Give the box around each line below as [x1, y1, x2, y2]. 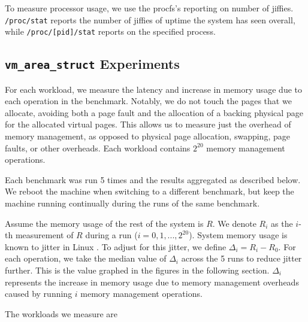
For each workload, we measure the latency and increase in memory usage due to [5, 83, 303, 95]
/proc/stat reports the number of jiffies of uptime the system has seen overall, [5, 13, 295, 26]
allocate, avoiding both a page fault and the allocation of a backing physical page [5, 106, 303, 119]
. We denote [212, 217, 256, 229]
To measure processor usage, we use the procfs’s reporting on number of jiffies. [5, 2, 294, 14]
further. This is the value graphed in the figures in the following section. [5, 264, 270, 276]
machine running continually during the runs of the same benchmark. [5, 197, 260, 209]
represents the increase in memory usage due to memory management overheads [5, 275, 299, 288]
